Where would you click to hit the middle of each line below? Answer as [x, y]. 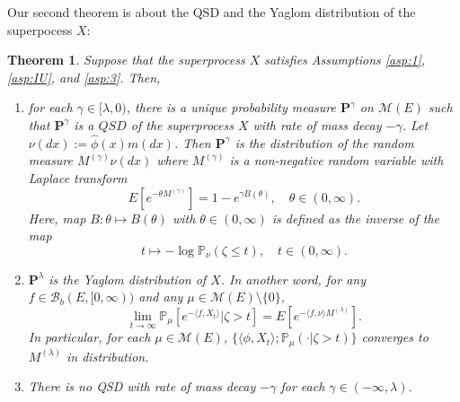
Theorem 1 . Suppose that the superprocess [126, 60]
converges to [395, 337]
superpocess [40, 29]
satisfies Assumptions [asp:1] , [345, 60]
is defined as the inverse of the [355, 218]
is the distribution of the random [324, 142]
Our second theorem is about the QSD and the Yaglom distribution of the [212, 12]
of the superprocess [182, 124]
